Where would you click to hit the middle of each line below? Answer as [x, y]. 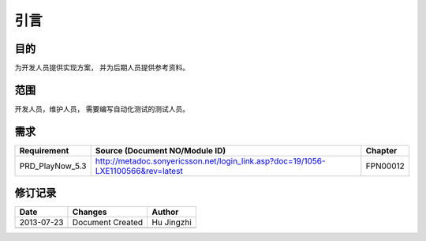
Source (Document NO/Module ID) [161, 150]
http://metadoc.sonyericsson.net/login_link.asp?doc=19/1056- [211, 160]
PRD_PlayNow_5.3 [53, 166]
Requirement [44, 150]
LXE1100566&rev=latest [139, 171]
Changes [90, 212]
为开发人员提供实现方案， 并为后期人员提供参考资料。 [102, 68]
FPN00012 [385, 166]
